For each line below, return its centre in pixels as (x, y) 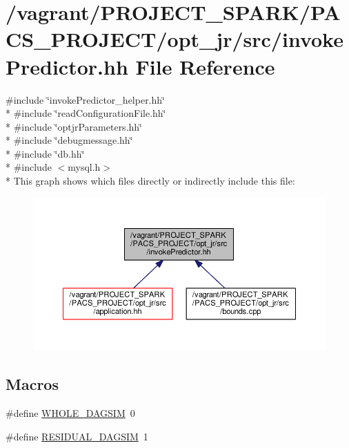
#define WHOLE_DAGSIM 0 (70, 413)
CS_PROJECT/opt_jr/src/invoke (174, 39)
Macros (32, 384)
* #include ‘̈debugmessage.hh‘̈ (69, 140)
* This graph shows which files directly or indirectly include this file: (150, 181)
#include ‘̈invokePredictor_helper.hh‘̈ (85, 99)
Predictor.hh (67, 66)
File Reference (205, 66)
